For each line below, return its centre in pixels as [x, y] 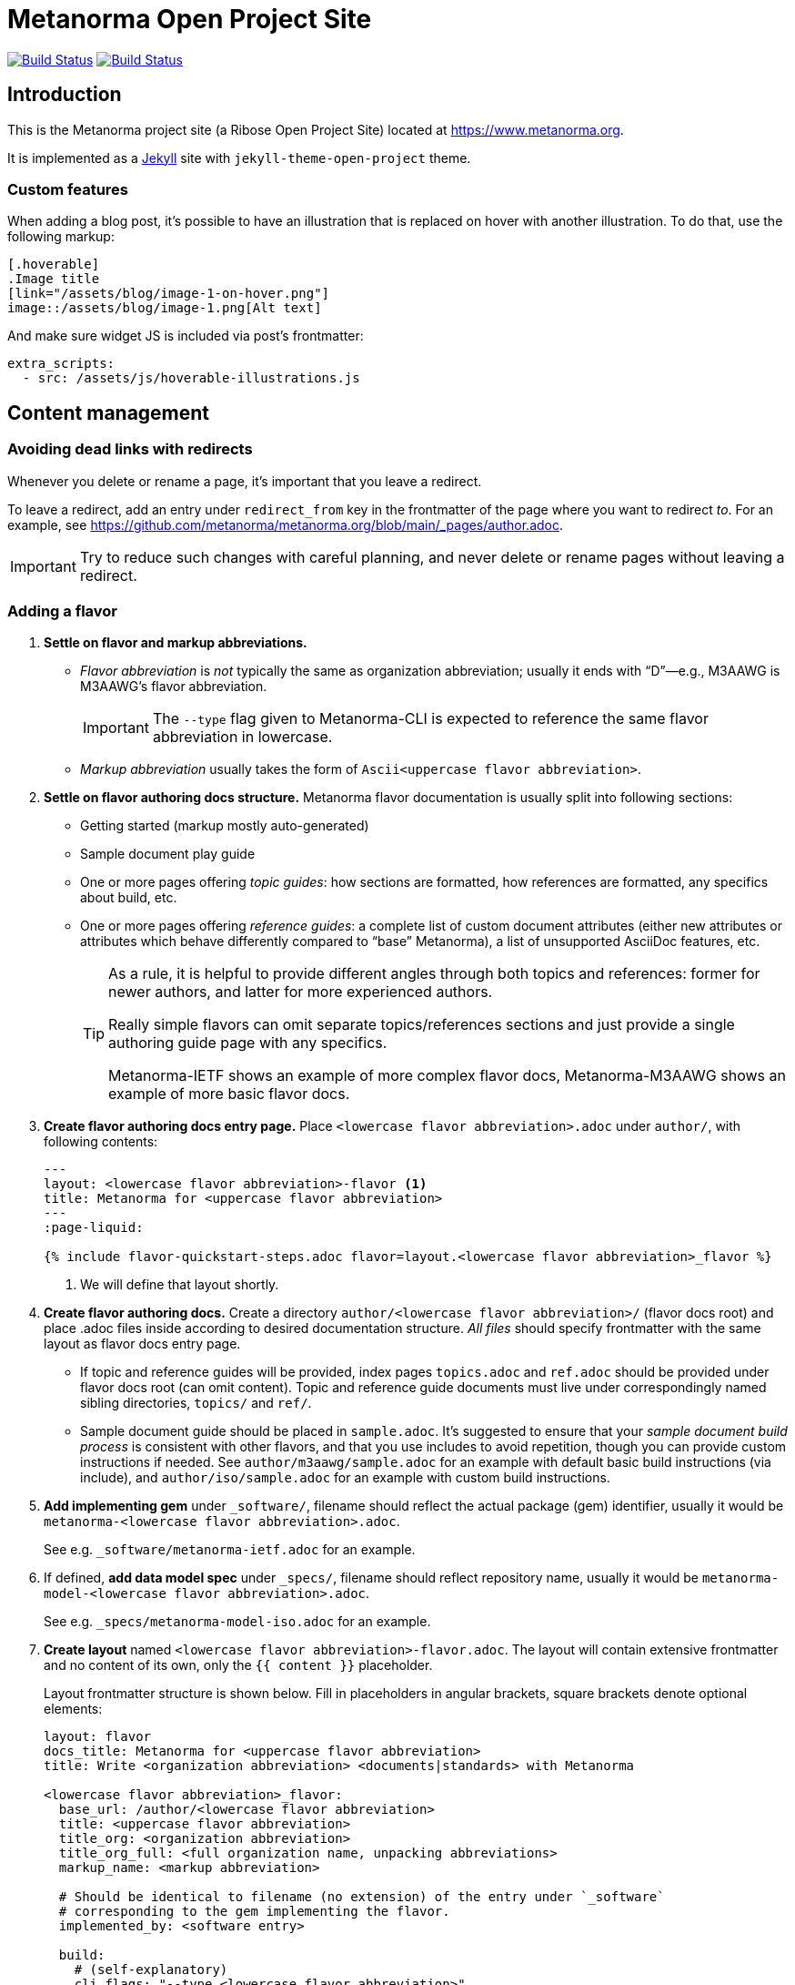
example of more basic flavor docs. [229, 1094]
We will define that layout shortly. [180, 1285]
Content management [109, 412]
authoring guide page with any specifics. [248, 1043]
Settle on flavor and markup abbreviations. [176, 643]
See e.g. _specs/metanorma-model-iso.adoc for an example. [237, 1622]
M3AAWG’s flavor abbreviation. [174, 687]
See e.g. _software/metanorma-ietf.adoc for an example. [230, 1550]
